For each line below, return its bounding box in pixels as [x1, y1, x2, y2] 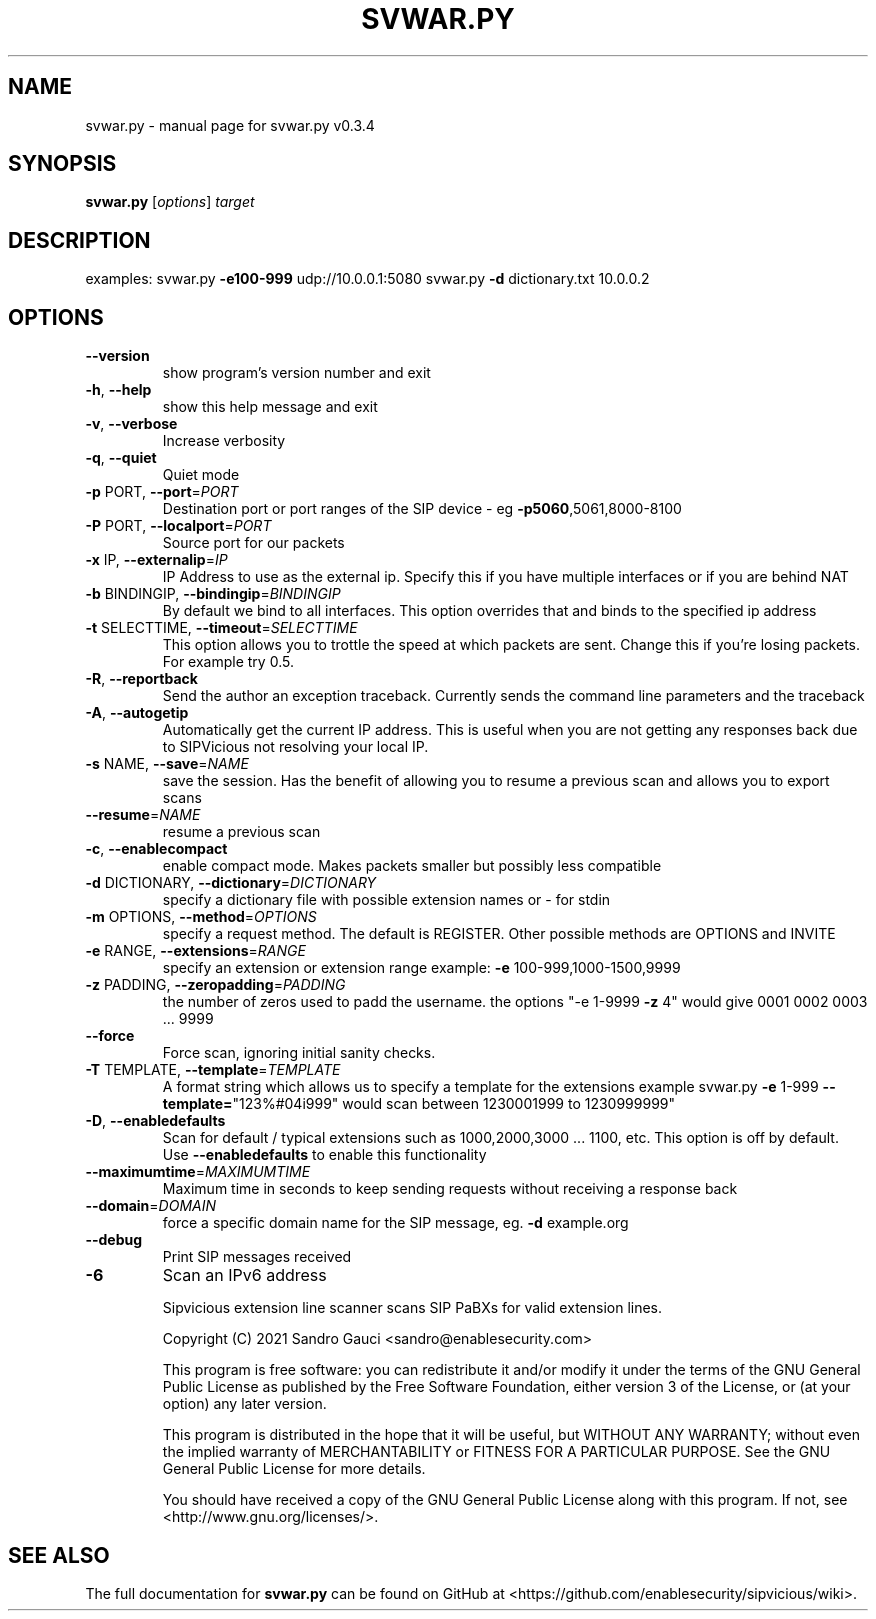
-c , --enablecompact [85, 840, 228, 858]
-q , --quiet [85, 449, 157, 467]
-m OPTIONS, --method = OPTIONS [85, 908, 317, 926]
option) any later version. [162, 1395, 327, 1413]
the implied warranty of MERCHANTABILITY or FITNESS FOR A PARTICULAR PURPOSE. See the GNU [162, 1443, 831, 1461]
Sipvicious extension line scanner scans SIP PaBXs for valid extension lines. [162, 1299, 663, 1317]
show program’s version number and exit [162, 364, 431, 382]
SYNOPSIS [8, 151, 117, 177]
